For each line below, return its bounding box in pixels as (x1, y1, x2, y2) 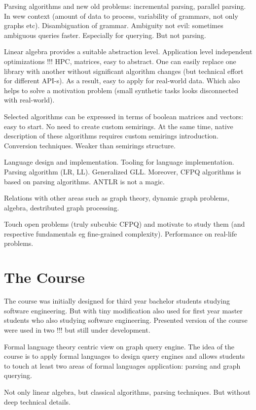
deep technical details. (4, 396, 71, 407)
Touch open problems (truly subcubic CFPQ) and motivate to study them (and (4, 219, 245, 229)
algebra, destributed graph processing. (4, 202, 119, 212)
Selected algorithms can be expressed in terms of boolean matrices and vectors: (4, 111, 243, 121)
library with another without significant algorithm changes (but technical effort (4, 66, 244, 76)
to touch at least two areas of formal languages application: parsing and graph (4, 360, 241, 371)
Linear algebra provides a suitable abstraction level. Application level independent (4, 46, 253, 57)
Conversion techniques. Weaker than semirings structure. (4, 140, 176, 150)
